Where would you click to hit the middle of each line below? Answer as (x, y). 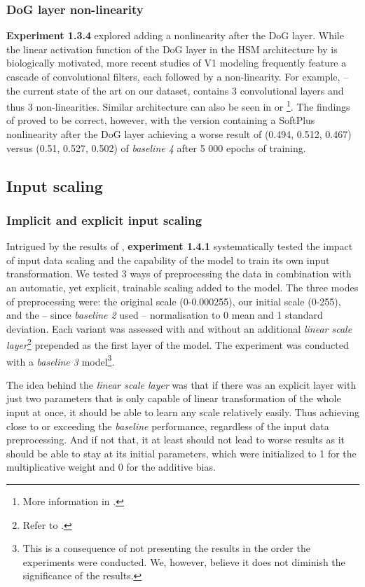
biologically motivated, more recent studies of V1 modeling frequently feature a (177, 63)
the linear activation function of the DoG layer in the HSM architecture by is (172, 49)
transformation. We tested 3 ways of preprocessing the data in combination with (179, 274)
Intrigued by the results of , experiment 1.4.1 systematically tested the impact (180, 246)
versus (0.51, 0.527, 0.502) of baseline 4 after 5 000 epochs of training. (156, 147)
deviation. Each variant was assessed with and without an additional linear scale (179, 328)
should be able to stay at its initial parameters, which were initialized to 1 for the (181, 453)
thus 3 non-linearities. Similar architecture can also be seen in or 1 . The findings (178, 105)
